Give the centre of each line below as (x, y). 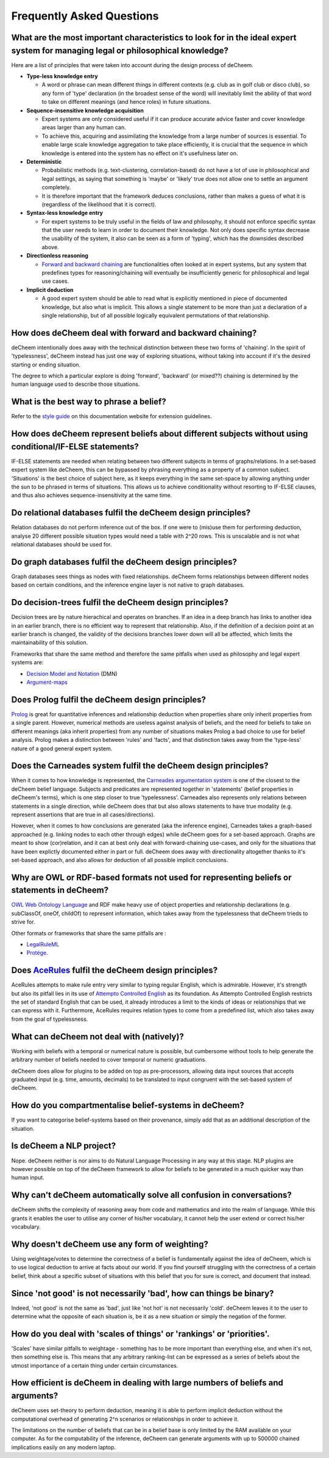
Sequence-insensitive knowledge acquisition (85, 111)
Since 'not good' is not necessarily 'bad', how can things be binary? (143, 1293)
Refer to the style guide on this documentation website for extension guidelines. (111, 416)
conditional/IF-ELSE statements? (75, 447)
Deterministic (44, 161)
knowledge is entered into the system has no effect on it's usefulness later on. (140, 153)
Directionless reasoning (57, 256)
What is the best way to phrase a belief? (89, 402)
